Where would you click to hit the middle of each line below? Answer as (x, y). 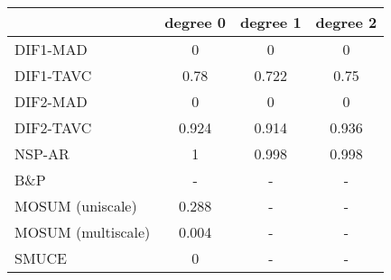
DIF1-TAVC (53, 75)
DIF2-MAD (51, 101)
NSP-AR (42, 154)
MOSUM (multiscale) (83, 232)
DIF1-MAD (51, 49)
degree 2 (346, 22)
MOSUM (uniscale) (76, 206)
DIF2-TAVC (53, 127)
